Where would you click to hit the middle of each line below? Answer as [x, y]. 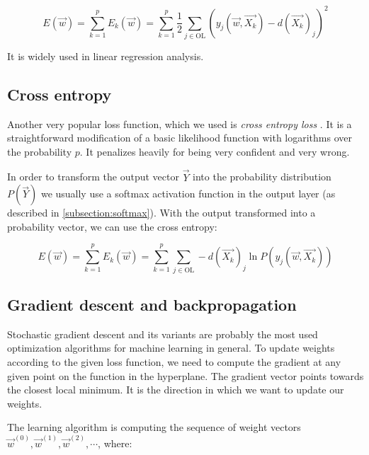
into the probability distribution [262, 177]
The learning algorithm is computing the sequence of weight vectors [154, 427]
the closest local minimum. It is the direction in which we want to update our [176, 390]
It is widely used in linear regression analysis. [106, 56]
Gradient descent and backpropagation [152, 304]
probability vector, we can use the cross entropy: [112, 226]
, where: [115, 443]
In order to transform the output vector [93, 177]
